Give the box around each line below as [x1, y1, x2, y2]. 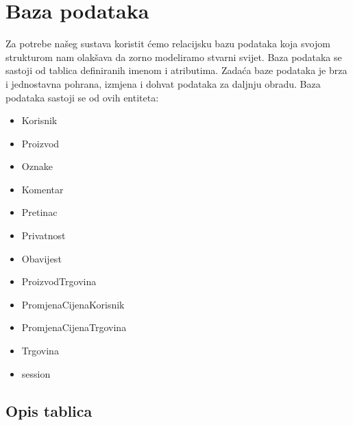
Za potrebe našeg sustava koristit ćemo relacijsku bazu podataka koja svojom [5, 36, 330, 51]
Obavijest [21, 251, 62, 265]
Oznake [21, 159, 53, 173]
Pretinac [21, 205, 58, 219]
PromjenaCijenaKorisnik [21, 297, 125, 311]
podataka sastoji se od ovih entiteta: [5, 90, 159, 104]
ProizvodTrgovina [21, 274, 97, 289]
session [21, 366, 51, 380]
